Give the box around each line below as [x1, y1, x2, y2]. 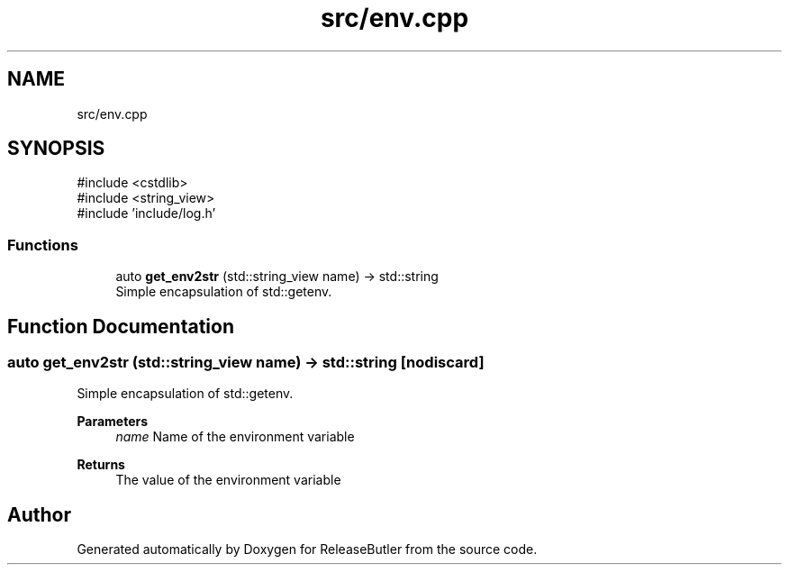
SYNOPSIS [7, 137, 105, 160]
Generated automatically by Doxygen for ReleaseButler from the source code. [77, 541, 538, 558]
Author [7, 503, 71, 526]
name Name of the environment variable [115, 429, 355, 445]
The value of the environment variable [115, 472, 341, 488]
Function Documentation [7, 314, 234, 338]
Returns [77, 457, 125, 473]
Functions [7, 235, 78, 254]
